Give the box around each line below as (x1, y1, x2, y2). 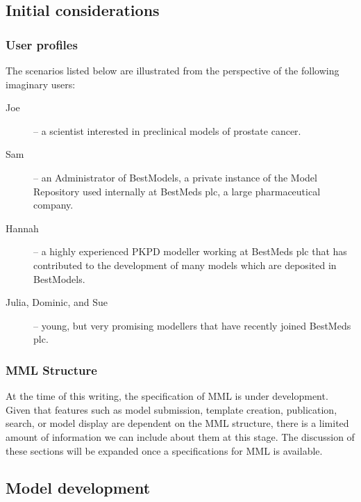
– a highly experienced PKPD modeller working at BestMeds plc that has (33, 244, 347, 259)
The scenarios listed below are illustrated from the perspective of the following (6, 63, 339, 77)
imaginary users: (6, 76, 76, 91)
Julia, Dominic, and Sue (6, 295, 108, 309)
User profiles (6, 35, 78, 53)
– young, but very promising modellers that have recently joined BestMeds (33, 318, 351, 332)
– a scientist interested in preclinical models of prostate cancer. (33, 123, 301, 138)
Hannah (6, 220, 39, 235)
